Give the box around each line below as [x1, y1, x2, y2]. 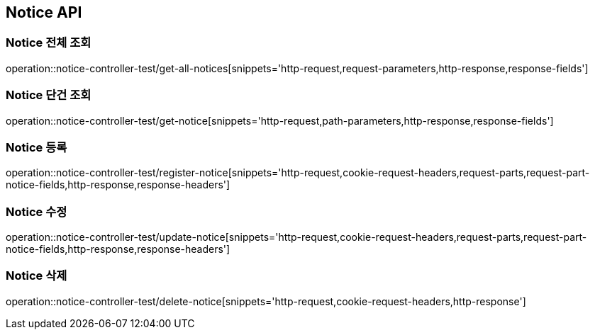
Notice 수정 [6, 204, 67, 219]
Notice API [6, 4, 82, 21]
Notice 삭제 [6, 268, 67, 283]
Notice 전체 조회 [6, 35, 91, 50]
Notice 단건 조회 [6, 88, 91, 103]
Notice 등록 [6, 140, 67, 154]
